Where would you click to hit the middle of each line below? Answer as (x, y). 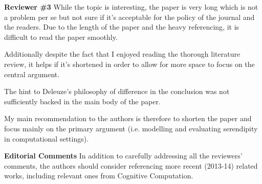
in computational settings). (47, 138)
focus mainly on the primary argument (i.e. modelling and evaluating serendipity (131, 128)
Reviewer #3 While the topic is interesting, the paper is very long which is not (131, 7)
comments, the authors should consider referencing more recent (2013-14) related (131, 165)
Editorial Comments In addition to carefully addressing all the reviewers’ (123, 156)
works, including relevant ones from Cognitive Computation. (99, 176)
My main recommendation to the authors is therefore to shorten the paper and (128, 118)
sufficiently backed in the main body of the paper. (82, 101)
